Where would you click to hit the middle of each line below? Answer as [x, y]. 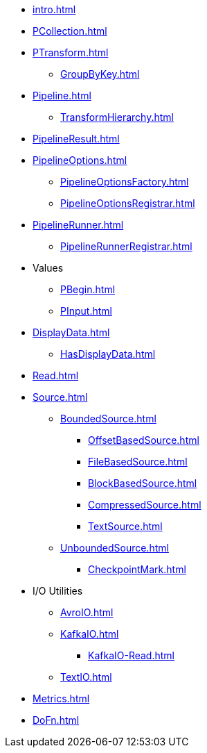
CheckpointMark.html [137, 569]
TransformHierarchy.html [117, 117]
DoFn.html [56, 720]
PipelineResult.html [76, 139]
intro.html [54, 9]
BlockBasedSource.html [143, 483]
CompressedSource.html [145, 505]
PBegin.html [88, 289]
